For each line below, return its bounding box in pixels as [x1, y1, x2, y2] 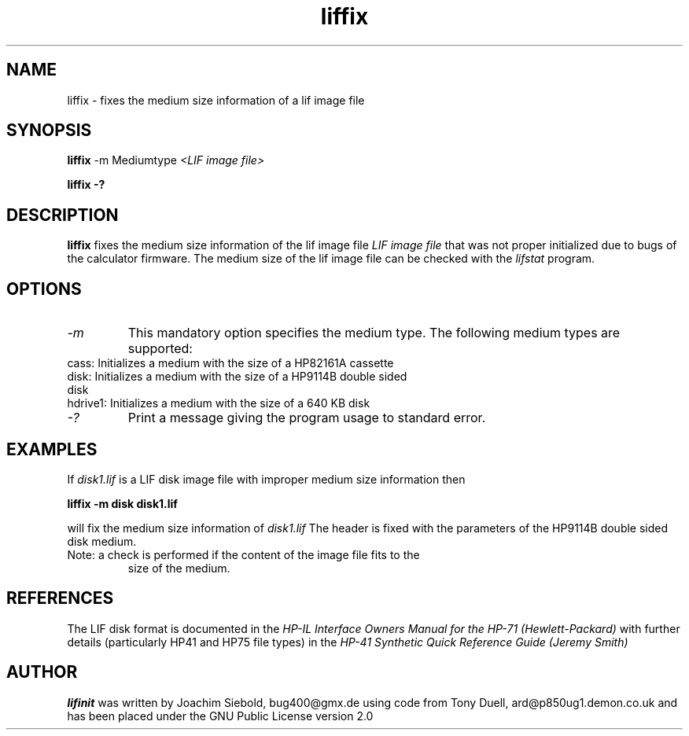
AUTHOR [6, 662, 78, 683]
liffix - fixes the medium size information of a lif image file [67, 93, 365, 107]
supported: [127, 340, 193, 357]
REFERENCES [6, 588, 114, 609]
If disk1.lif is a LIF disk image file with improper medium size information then [67, 472, 466, 486]
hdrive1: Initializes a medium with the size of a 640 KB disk [67, 396, 370, 410]
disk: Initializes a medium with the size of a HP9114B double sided [67, 370, 407, 384]
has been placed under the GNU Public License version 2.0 [67, 708, 374, 723]
